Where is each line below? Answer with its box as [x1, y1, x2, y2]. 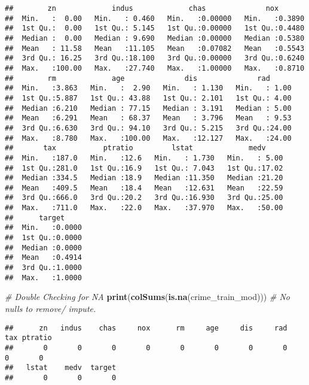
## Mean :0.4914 [5, 253, 82, 262]
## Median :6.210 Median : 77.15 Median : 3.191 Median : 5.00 [5, 104, 292, 113]
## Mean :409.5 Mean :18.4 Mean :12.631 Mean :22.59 [5, 183, 283, 192]
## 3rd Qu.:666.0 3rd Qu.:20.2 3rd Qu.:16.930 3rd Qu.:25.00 [5, 193, 283, 202]
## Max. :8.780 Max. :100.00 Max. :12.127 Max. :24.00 [5, 134, 292, 143]
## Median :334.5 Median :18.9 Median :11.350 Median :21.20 [5, 174, 283, 183]
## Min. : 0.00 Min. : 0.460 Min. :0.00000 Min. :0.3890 [5, 14, 305, 23]
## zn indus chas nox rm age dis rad [5, 323, 287, 332]
